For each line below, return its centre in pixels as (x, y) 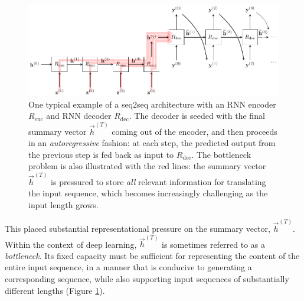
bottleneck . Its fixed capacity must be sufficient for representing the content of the (152, 255)
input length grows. (63, 204)
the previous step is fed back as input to (101, 154)
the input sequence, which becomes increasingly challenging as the (148, 193)
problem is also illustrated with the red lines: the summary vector (147, 166)
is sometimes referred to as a (214, 244)
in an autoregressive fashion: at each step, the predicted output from (152, 143)
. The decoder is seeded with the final (197, 116)
